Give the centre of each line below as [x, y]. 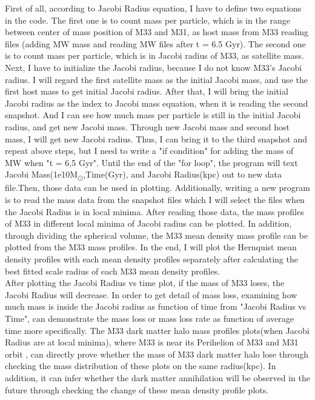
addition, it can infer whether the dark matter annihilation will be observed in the [157, 377]
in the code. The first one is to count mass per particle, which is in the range [148, 20]
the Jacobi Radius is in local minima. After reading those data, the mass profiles [154, 211]
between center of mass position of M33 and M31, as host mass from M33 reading [157, 32]
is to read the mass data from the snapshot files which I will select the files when [155, 200]
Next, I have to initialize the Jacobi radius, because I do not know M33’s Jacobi [154, 67]
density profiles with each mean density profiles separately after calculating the [151, 259]
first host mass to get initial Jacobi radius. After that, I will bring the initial [147, 91]
